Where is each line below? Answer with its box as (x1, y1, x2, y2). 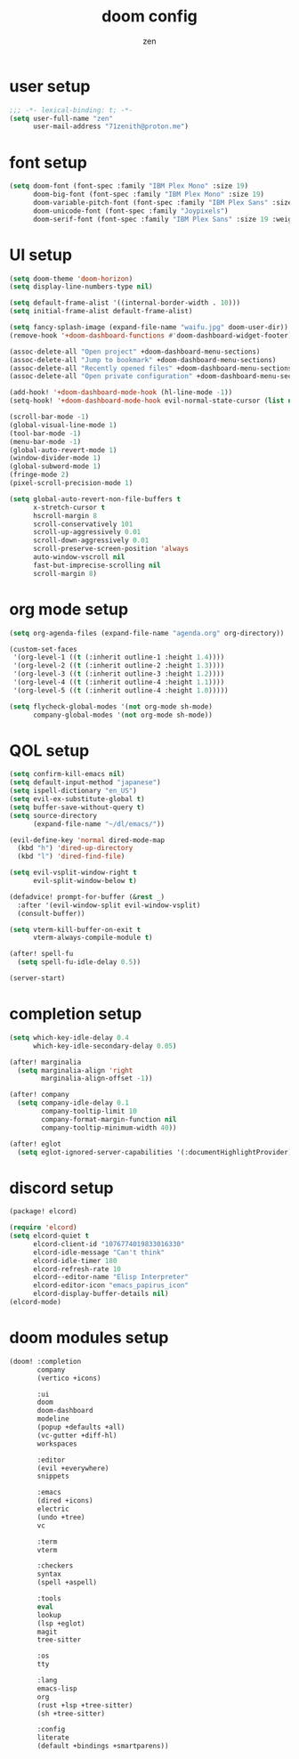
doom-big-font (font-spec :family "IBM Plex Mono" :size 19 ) (32, 190, 265, 199)
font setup (9, 152, 87, 173)
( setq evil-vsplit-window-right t (9, 868, 138, 878)
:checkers (36, 1561, 74, 1570)
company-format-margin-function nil (41, 1115, 177, 1123)
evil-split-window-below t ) (32, 877, 138, 886)
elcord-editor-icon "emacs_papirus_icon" (32, 1281, 190, 1290)
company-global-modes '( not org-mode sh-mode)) (32, 710, 214, 719)
